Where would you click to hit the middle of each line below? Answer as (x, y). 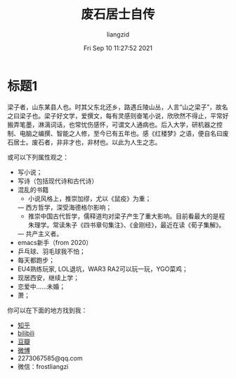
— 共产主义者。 (40, 234)
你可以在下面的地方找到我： (47, 310)
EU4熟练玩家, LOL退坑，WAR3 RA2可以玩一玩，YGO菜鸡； (103, 269)
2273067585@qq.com (50, 358)
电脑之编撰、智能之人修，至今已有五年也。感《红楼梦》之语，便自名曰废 (124, 133)
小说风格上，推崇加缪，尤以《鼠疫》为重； (90, 199)
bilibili (26, 333)
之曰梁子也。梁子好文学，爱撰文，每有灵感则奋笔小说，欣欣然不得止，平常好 (118, 115)
